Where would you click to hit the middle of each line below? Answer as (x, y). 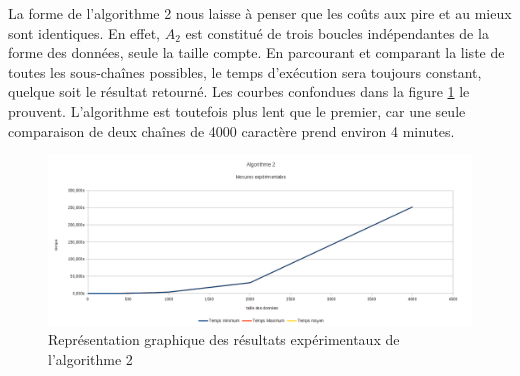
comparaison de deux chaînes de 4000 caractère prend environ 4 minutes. (231, 130)
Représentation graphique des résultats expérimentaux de (224, 339)
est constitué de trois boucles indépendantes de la (337, 32)
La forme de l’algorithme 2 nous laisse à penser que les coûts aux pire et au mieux (260, 13)
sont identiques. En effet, (84, 32)
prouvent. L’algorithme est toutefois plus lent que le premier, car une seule (237, 110)
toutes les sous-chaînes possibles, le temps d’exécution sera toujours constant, (245, 71)
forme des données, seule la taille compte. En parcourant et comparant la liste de (256, 52)
